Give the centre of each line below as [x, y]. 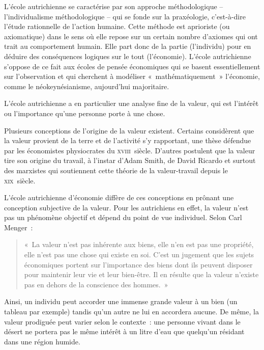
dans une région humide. [42, 341]
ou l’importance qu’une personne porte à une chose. [85, 113]
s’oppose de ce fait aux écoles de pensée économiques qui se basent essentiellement [132, 66]
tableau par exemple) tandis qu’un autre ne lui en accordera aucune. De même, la [131, 312]
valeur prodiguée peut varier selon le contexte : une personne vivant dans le [122, 321]
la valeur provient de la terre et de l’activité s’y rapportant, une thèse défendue [128, 140]
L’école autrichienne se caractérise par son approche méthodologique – [114, 6]
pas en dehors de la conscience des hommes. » [96, 284]
